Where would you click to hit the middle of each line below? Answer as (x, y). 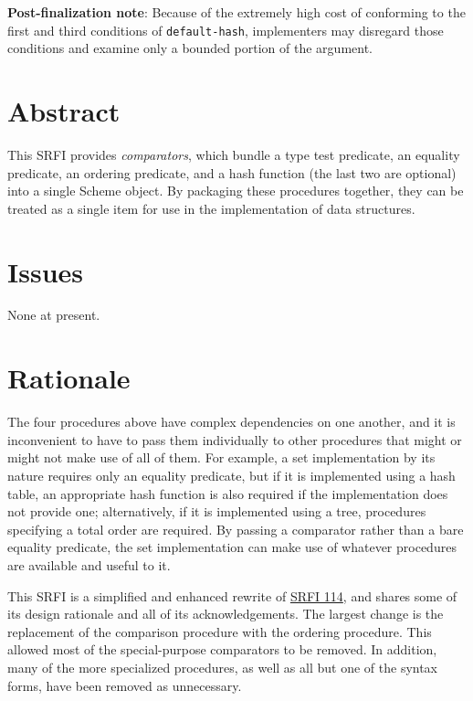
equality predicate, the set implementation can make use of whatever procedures (232, 547)
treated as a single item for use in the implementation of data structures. (211, 208)
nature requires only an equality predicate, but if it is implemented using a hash (231, 475)
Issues (45, 271)
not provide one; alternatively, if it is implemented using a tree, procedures (217, 511)
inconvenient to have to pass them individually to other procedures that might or (235, 439)
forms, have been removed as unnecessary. (125, 685)
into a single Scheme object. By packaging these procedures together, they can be (236, 191)
